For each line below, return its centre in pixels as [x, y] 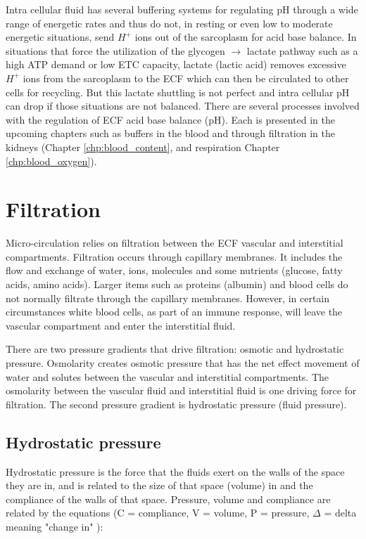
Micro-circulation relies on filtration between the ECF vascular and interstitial [175, 243]
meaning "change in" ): [55, 526]
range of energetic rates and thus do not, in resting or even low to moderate [169, 23]
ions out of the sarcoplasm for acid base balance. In [246, 37]
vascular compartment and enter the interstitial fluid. [121, 325]
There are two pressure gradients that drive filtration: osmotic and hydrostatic [175, 349]
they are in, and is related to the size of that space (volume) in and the [159, 485]
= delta [340, 513]
